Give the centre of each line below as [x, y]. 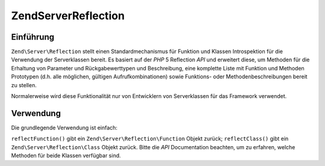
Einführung [32, 37]
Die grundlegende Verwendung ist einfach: [64, 128]
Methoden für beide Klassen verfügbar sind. [66, 156]
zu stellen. [24, 85]
